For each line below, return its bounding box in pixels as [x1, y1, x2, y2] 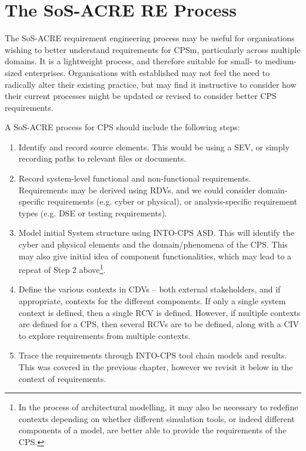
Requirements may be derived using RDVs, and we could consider [18, 183, 256, 196]
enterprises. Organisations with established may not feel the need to [25, 66, 270, 78]
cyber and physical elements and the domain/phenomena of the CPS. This [18, 238, 288, 251]
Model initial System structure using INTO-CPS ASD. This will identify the [18, 226, 295, 239]
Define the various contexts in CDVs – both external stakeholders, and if [18, 283, 281, 295]
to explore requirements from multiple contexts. [18, 329, 191, 341]
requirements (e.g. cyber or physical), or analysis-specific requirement [47, 195, 298, 208]
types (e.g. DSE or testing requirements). [18, 206, 167, 219]
